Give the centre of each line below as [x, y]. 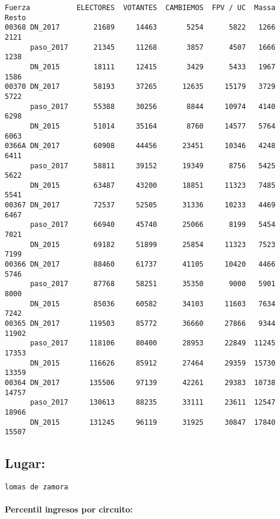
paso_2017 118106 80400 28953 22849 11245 [153, 343]
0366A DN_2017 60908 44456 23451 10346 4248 [140, 146]
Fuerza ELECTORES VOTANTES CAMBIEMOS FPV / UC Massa [140, 8]
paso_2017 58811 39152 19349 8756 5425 [153, 166]
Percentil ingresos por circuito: [69, 509]
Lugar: [25, 463]
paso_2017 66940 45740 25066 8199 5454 [153, 225]
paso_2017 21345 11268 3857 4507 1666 [153, 47]
